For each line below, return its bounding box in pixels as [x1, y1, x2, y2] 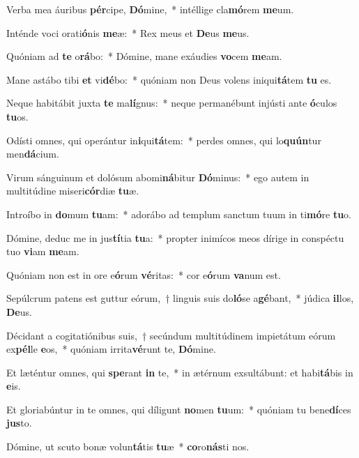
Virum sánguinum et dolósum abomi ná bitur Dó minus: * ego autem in [6, 169, 310, 184]
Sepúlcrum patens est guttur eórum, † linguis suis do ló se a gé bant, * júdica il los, [6, 291, 354, 305]
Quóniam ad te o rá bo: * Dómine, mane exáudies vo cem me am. [6, 49, 282, 63]
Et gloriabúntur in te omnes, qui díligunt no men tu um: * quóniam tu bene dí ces [6, 402, 351, 416]
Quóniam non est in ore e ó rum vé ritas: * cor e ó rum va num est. [6, 267, 281, 282]
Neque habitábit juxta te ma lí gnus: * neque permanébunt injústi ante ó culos [6, 96, 337, 110]
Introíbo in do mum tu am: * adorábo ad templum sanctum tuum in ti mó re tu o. [6, 206, 351, 221]
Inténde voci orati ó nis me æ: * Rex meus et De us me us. [6, 25, 250, 40]
